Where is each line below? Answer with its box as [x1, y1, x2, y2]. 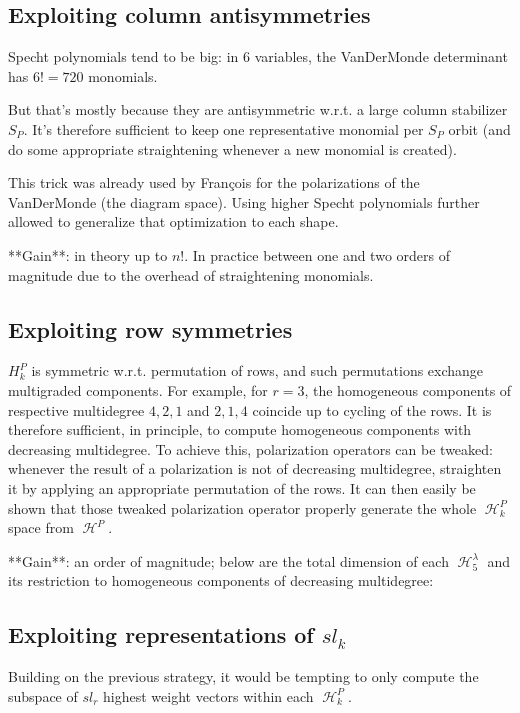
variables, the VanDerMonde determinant [254, 46, 508, 67]
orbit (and [448, 118, 511, 139]
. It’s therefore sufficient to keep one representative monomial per [23, 118, 424, 139]
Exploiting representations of [8, 619, 314, 650]
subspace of [8, 685, 78, 706]
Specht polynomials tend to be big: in [8, 46, 239, 67]
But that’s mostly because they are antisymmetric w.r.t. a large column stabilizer [8, 99, 508, 120]
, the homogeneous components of [304, 379, 512, 400]
